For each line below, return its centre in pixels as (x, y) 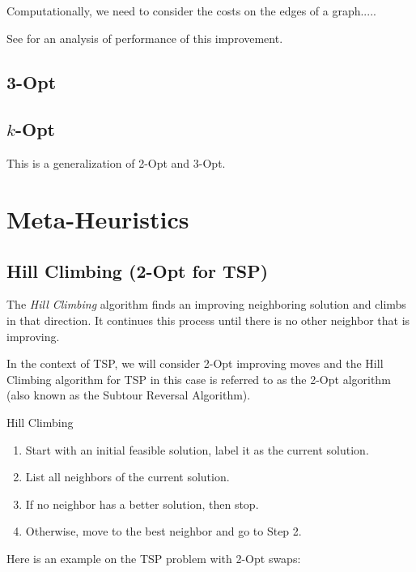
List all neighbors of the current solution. (127, 477)
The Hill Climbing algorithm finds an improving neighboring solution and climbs (206, 304)
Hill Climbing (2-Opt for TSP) (138, 270)
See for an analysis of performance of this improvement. (145, 38)
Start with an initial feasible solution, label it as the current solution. (197, 449)
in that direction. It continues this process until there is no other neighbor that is (208, 320)
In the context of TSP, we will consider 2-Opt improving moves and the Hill (195, 363)
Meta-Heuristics (98, 218)
